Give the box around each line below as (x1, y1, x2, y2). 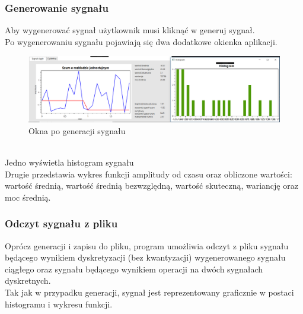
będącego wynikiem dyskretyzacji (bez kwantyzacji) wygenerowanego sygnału (5, 251, 286, 264)
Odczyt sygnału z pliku (5, 216, 118, 231)
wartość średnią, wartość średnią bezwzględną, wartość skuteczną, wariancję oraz (5, 179, 298, 192)
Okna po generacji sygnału (28, 124, 126, 137)
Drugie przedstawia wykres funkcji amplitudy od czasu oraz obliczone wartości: (5, 167, 292, 180)
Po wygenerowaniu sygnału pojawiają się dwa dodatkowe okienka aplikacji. (5, 35, 278, 47)
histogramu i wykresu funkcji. (5, 297, 113, 310)
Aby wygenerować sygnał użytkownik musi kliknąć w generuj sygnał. (5, 24, 255, 36)
